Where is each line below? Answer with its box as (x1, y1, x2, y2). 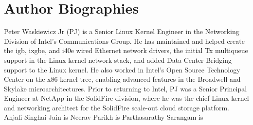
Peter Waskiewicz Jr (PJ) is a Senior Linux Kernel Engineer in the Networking (4, 26, 239, 36)
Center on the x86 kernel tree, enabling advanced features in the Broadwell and (4, 74, 241, 84)
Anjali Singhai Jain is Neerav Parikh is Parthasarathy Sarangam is (4, 112, 203, 122)
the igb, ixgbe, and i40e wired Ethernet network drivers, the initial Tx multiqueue (4, 45, 248, 55)
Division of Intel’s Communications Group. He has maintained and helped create (4, 36, 245, 46)
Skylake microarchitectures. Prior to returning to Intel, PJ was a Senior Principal (4, 83, 247, 93)
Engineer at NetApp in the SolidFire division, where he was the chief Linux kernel (4, 93, 249, 103)
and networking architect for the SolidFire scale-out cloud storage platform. (4, 102, 229, 112)
